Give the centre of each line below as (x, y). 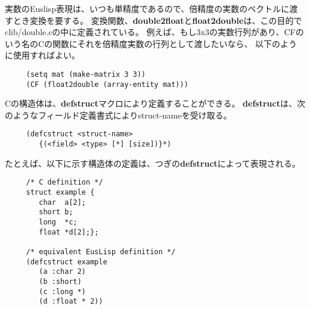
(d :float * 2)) (71, 302)
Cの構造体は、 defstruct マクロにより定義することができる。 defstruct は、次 (155, 103)
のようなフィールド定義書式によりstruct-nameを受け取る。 (118, 115)
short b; (56, 212)
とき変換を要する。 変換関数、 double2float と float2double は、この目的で (157, 20)
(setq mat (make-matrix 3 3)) (86, 74)
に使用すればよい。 (42, 55)
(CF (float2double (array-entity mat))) (107, 84)
